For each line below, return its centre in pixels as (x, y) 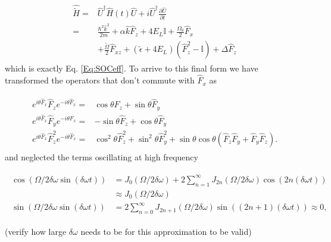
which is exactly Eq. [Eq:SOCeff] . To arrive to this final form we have (132, 68)
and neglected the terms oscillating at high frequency (102, 156)
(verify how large (36, 232)
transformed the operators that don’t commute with (100, 80)
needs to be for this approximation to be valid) (166, 232)
